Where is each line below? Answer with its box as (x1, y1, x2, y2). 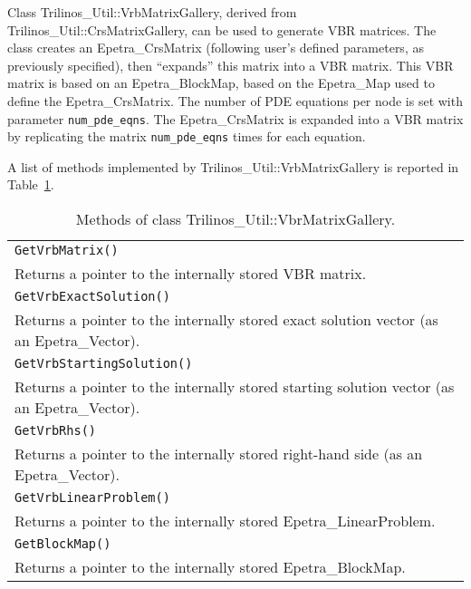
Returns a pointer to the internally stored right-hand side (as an (14, 443, 423, 465)
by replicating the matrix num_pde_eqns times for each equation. (7, 127, 366, 146)
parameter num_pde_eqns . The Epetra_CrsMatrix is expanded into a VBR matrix (7, 109, 464, 128)
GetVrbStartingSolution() (14, 356, 193, 372)
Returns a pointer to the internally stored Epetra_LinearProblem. (14, 510, 436, 532)
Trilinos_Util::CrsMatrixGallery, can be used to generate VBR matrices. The (7, 20, 437, 39)
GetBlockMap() (14, 536, 111, 552)
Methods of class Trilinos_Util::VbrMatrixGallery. (75, 208, 396, 230)
